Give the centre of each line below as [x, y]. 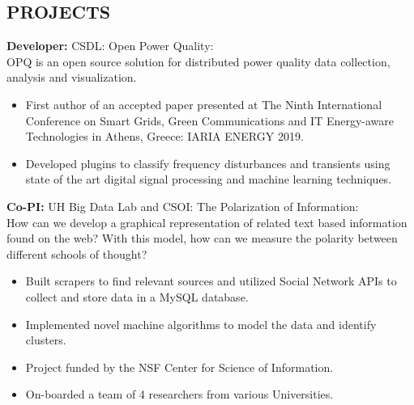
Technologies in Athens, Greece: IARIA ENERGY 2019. [164, 136]
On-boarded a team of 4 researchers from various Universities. [179, 394]
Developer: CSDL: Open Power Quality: [110, 46]
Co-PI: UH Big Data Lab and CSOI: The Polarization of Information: [183, 206]
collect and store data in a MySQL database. [137, 296]
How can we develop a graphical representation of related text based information [207, 222]
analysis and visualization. [72, 77]
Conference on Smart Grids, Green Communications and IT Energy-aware [210, 120]
